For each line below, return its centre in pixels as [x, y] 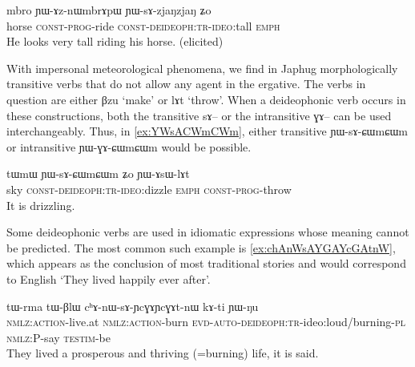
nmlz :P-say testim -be [58, 337]
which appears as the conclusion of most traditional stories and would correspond [206, 263]
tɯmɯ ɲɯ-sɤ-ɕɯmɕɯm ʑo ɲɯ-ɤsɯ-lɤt [98, 173]
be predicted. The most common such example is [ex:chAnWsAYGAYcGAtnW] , [201, 247]
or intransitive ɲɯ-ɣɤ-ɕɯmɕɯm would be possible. [129, 146]
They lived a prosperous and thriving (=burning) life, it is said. [163, 353]
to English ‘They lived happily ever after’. [109, 278]
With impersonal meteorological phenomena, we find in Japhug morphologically [202, 68]
